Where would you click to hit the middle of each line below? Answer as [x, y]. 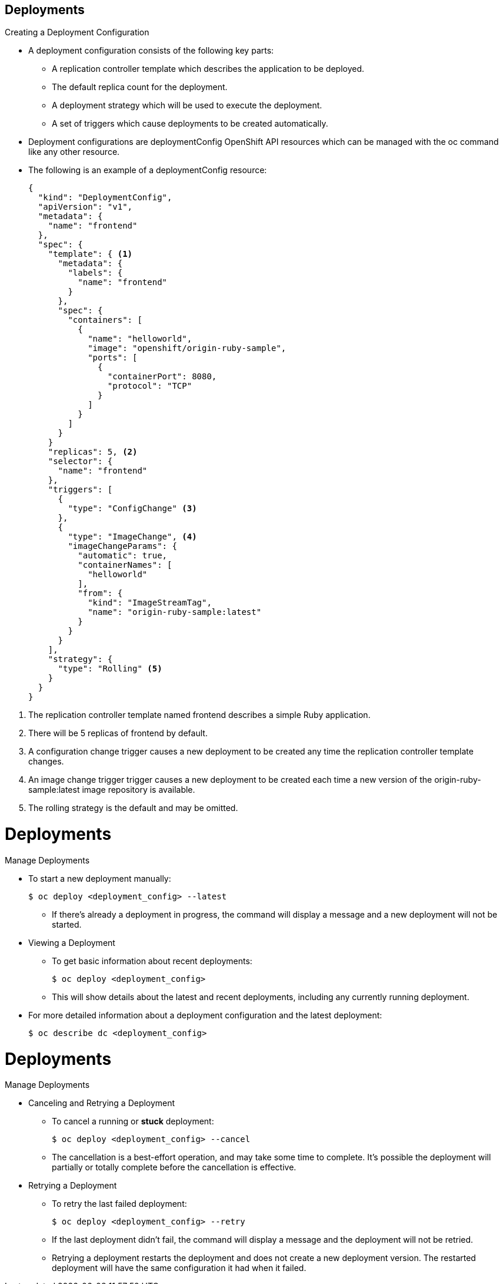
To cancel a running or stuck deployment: [133, 1121]
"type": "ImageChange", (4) [132, 537]
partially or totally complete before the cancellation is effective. [174, 1167]
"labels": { [95, 273]
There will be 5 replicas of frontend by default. [118, 733]
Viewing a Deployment [72, 942]
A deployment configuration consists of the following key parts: [151, 51]
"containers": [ [105, 320]
